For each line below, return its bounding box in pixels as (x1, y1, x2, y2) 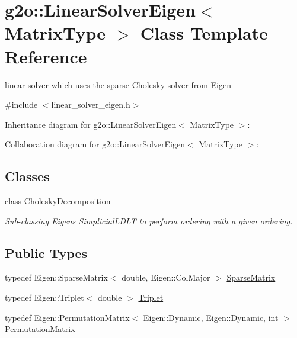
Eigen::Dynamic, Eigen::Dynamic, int (143, 311, 279, 323)
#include (5, 98, 38, 111)
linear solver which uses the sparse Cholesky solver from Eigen (5, 78, 232, 91)
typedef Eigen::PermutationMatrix (5, 311, 130, 323)
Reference (5, 44, 87, 68)
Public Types (5, 243, 88, 262)
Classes (5, 167, 50, 185)
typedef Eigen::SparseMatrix (5, 271, 108, 284)
